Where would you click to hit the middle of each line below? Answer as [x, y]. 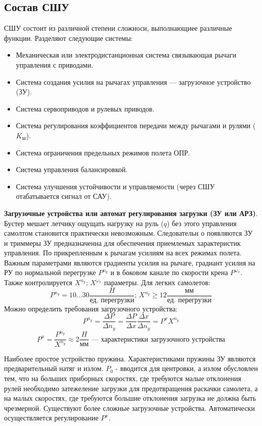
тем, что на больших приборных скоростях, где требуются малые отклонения [123, 378]
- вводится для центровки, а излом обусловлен [187, 368]
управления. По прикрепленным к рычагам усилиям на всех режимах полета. [123, 253]
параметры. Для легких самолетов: [157, 282]
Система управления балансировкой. [72, 169]
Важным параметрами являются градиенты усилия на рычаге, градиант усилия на [130, 262]
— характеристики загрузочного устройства [158, 339]
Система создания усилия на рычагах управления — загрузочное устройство [133, 82]
